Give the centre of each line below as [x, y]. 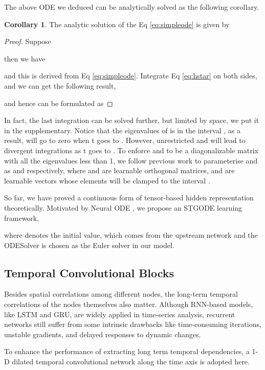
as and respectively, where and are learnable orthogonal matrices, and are [119, 170]
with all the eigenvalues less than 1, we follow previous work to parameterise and [131, 160]
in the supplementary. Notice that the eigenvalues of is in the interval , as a [122, 130]
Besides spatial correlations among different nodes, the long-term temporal [121, 294]
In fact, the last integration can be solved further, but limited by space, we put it [132, 120]
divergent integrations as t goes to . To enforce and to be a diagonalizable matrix [131, 150]
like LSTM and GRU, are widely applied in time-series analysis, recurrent [120, 314]
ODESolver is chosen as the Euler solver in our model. [89, 245]
